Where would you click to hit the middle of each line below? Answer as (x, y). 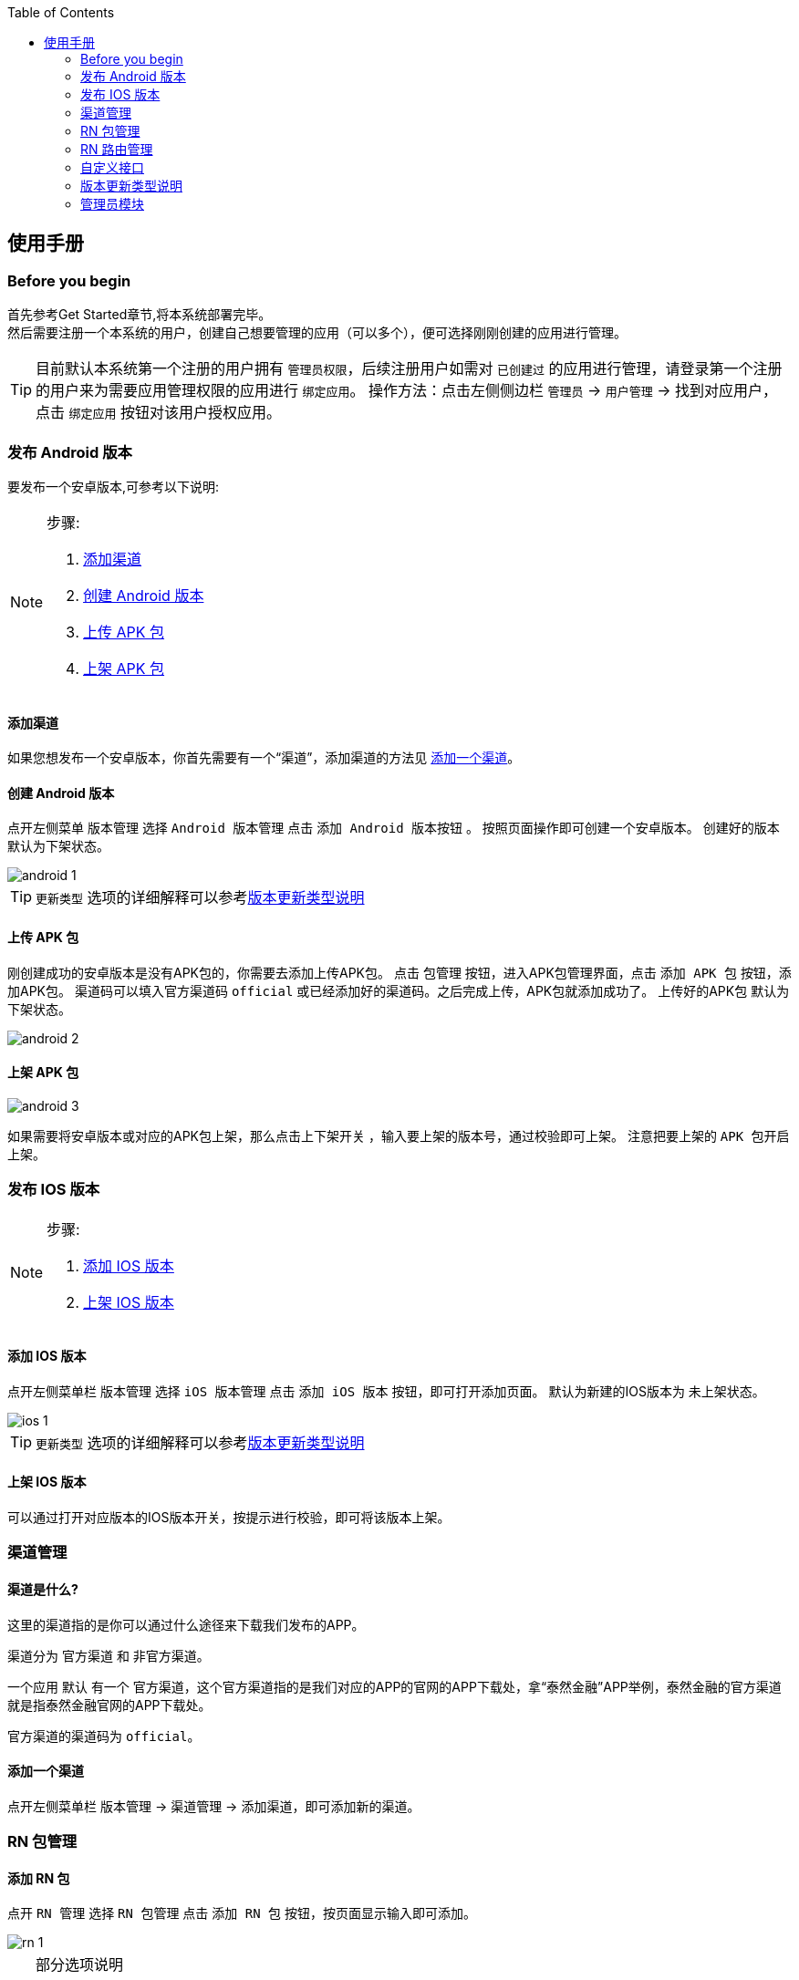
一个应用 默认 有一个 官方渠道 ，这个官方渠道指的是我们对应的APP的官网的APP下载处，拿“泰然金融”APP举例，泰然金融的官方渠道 (394, 1686)
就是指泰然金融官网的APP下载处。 (109, 1705)
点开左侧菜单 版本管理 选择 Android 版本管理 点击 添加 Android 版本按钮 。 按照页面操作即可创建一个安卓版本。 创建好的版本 (394, 828)
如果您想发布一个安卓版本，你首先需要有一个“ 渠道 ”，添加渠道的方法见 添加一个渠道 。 (264, 758)
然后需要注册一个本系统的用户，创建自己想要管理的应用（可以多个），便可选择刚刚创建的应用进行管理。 (317, 333)
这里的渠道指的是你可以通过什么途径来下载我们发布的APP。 (186, 1624)
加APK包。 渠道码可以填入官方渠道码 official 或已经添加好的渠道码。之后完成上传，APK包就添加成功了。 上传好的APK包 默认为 (399, 990)
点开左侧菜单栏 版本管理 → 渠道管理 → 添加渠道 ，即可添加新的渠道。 (214, 1806)
